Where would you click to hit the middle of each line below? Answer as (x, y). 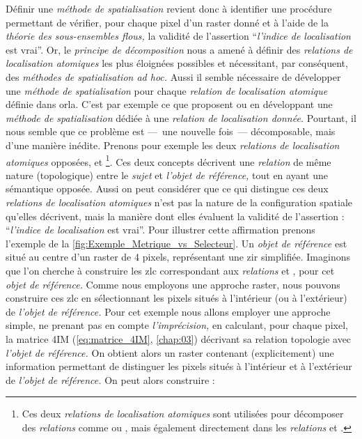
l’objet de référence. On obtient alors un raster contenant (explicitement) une (170, 352)
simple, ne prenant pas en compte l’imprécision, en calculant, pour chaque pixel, (177, 325)
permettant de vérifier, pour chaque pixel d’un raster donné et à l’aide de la (167, 22)
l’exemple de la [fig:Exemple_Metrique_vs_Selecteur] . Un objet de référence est (176, 243)
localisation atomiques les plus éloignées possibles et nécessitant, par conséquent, (177, 63)
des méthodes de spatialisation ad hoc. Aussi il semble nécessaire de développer (173, 76)
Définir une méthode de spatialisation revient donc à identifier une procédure (169, 8)
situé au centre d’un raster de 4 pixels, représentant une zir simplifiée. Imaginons (178, 257)
